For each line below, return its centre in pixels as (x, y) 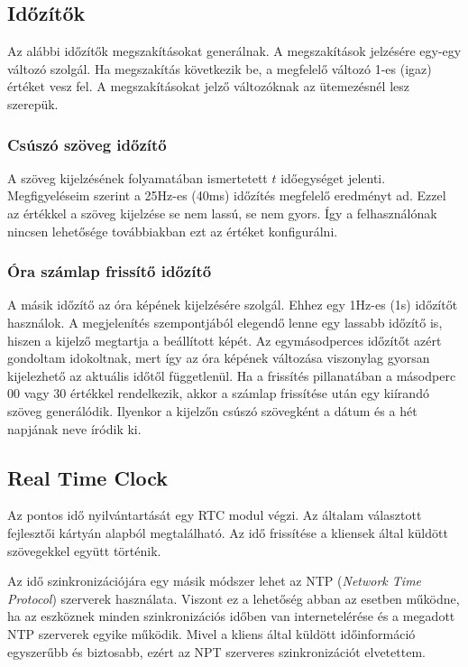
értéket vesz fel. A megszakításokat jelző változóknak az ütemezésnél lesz (208, 86)
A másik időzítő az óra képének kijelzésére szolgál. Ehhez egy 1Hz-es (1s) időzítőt (233, 305)
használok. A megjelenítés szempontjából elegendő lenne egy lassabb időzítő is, (225, 322)
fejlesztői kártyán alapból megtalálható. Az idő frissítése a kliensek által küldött (228, 532)
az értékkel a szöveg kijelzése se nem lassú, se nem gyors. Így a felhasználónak (222, 213)
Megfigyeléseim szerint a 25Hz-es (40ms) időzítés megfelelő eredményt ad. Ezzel (227, 195)
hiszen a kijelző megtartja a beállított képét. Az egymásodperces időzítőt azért (225, 340)
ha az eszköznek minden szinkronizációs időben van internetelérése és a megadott (231, 616)
